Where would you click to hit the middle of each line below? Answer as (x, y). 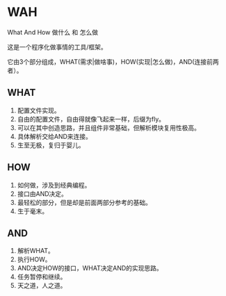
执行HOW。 (34, 260)
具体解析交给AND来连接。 (55, 136)
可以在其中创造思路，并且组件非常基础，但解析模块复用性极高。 (108, 128)
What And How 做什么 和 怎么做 (53, 32)
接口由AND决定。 (42, 194)
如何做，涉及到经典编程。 (54, 185)
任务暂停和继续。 (42, 277)
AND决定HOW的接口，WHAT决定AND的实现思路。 (90, 268)
